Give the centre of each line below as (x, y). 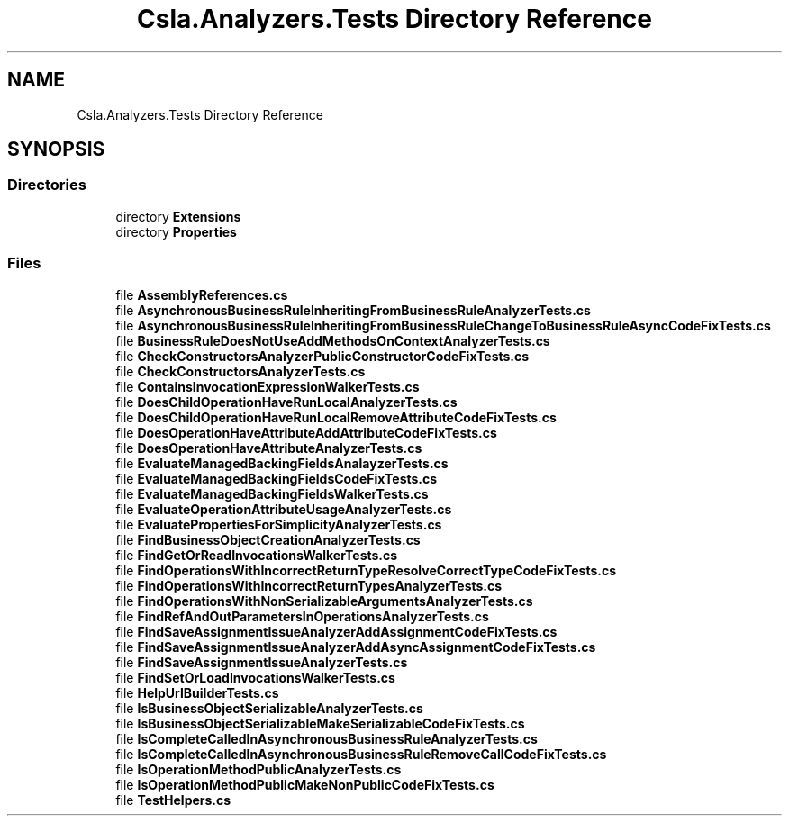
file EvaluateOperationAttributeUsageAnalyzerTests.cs (284, 509)
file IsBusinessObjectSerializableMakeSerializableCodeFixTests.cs (320, 723)
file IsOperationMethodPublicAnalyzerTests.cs (258, 769)
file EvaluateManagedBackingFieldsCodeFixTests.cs (277, 478)
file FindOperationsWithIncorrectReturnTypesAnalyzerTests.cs (309, 585)
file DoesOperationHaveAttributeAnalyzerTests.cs (269, 448)
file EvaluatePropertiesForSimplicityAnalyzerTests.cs (279, 524)
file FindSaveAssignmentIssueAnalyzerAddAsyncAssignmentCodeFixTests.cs (356, 647)
